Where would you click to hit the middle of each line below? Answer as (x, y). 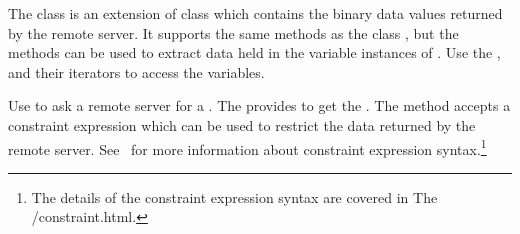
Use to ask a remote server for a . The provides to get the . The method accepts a (259, 105)
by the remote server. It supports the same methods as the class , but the (233, 32)
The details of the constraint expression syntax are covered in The (234, 196)
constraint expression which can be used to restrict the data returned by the (242, 124)
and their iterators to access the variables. (136, 71)
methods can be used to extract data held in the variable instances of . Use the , (254, 52)
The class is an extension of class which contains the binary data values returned (255, 13)
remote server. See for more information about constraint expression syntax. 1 (247, 147)
